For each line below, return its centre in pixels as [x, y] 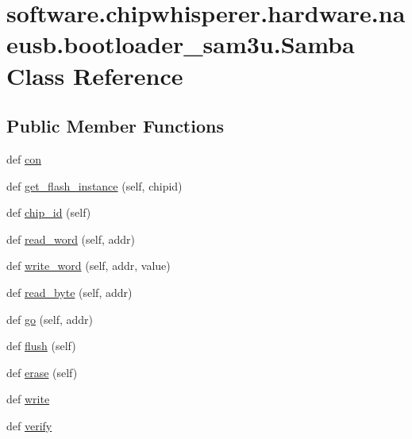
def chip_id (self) [49, 212]
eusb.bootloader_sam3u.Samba [181, 44]
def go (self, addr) [50, 319]
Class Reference [95, 75]
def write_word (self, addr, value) [89, 266]
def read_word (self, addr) [71, 239]
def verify [29, 425]
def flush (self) [41, 346]
